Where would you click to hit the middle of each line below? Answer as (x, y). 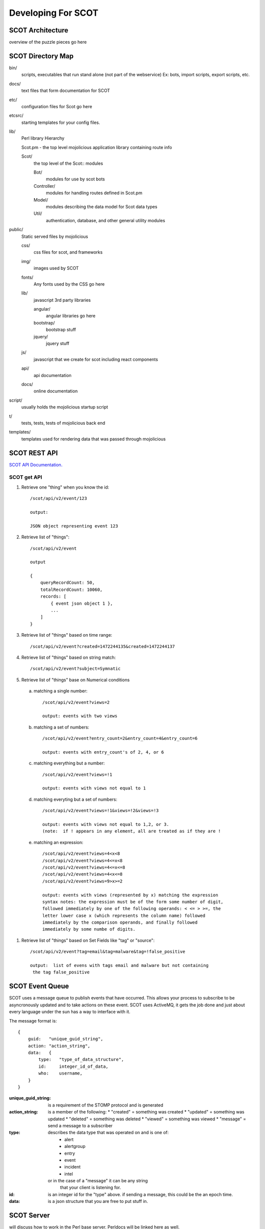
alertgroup (75, 1146)
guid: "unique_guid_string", (66, 1039)
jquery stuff (58, 344)
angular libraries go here (71, 316)
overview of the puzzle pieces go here (48, 42)
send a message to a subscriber (80, 1125)
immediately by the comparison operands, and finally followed (120, 922)
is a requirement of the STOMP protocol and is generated (106, 1105)
